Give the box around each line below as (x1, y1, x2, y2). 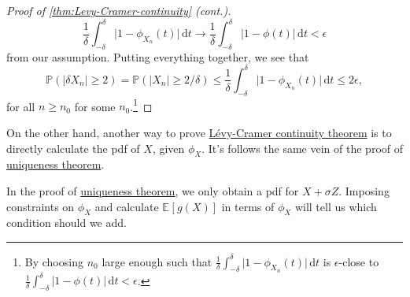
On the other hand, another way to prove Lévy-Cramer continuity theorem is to (6, 124, 392, 141)
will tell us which (294, 198, 377, 214)
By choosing (24, 253, 83, 269)
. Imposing (338, 183, 390, 199)
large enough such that (102, 253, 212, 269)
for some (74, 98, 116, 114)
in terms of (221, 198, 275, 214)
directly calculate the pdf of (6, 139, 140, 156)
